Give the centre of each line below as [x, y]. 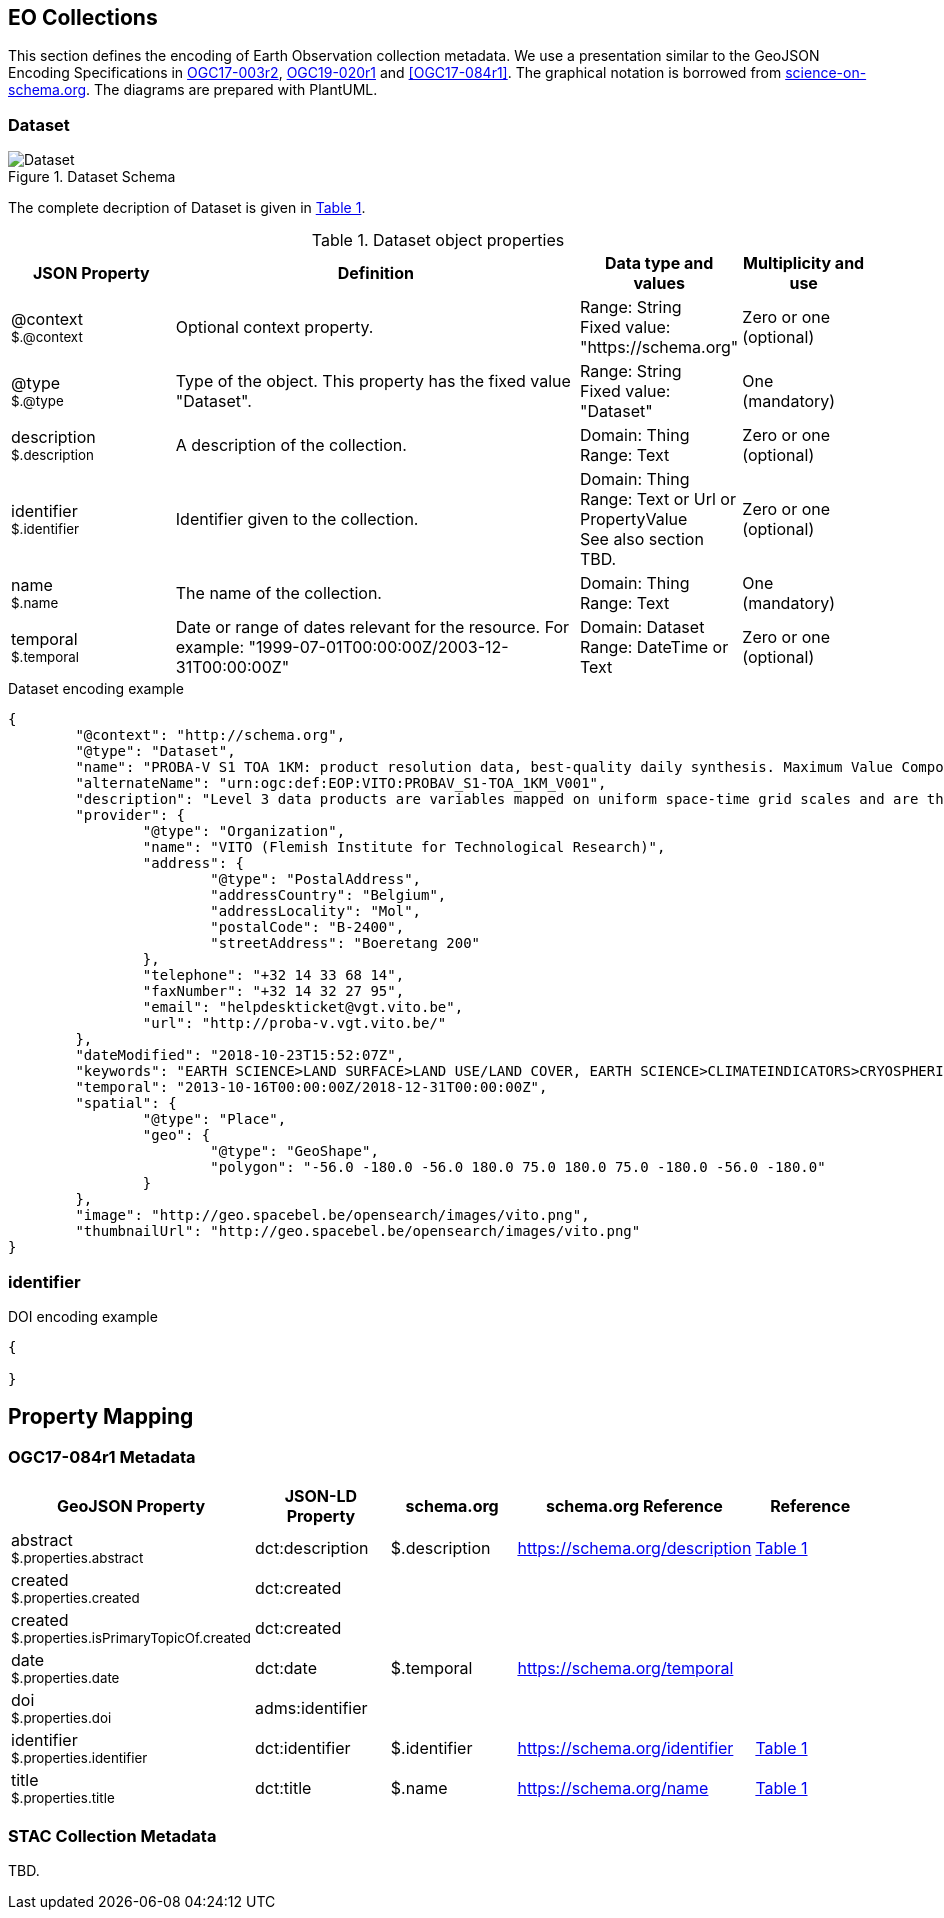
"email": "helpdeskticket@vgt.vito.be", [303, 1007]
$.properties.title [63, 1798]
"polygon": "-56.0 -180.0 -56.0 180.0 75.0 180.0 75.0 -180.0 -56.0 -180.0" [518, 1167]
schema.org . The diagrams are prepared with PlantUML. [193, 90]
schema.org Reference [634, 1506]
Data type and [659, 263]
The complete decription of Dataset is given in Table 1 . [187, 208]
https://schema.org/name [613, 1788]
